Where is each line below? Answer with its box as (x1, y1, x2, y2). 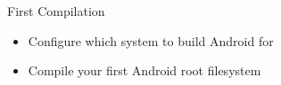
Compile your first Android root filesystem (28, 61, 261, 80)
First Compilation (7, 2, 105, 19)
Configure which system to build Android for (28, 31, 274, 50)
